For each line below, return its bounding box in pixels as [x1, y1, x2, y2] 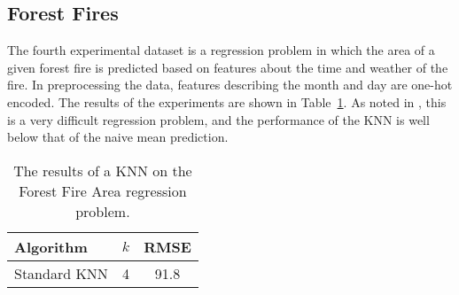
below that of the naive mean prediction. [7, 128, 229, 146]
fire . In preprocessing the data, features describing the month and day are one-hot [7, 75, 453, 94]
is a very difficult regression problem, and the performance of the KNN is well [7, 110, 430, 128]
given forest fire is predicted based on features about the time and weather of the [7, 58, 448, 76]
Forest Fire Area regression [19, 180, 187, 201]
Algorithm [14, 236, 88, 257]
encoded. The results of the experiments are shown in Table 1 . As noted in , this [7, 92, 447, 111]
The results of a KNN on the [13, 159, 192, 181]
